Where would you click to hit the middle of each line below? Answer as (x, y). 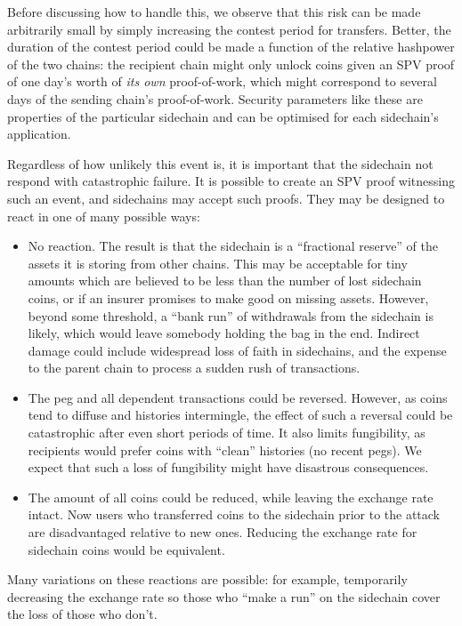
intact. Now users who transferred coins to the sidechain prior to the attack (234, 514)
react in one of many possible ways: (104, 216)
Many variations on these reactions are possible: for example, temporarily (207, 579)
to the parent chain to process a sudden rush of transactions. (194, 368)
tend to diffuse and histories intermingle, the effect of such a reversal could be (240, 415)
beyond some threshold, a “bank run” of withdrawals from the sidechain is (231, 315)
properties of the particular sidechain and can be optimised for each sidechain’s (223, 116)
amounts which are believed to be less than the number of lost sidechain (225, 281)
